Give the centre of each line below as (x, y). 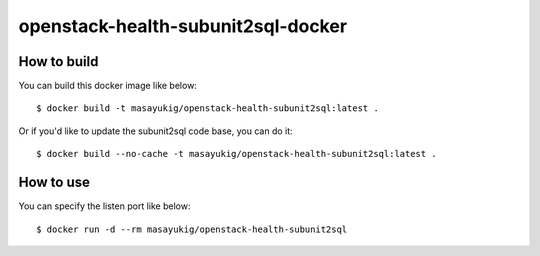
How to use (54, 182)
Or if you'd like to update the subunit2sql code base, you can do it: (156, 131)
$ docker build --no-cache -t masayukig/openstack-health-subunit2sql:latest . (236, 154)
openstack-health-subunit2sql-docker (183, 26)
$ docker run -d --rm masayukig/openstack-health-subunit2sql (192, 229)
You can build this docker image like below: (107, 86)
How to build (58, 61)
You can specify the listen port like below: (104, 206)
